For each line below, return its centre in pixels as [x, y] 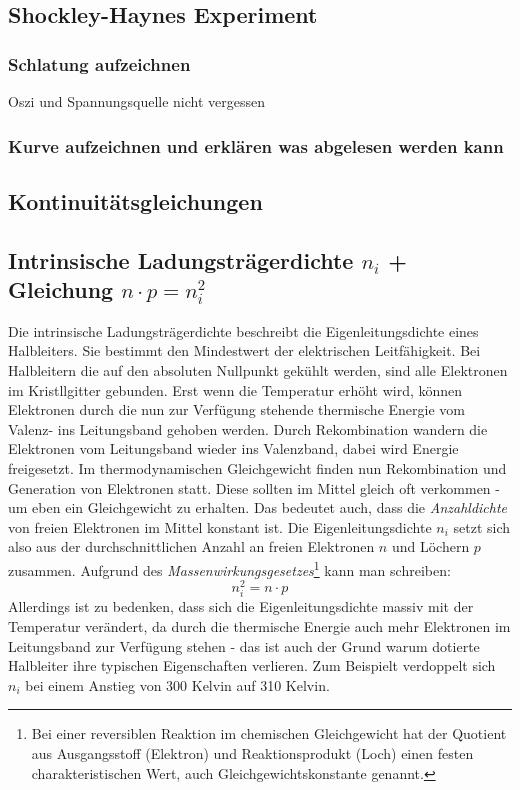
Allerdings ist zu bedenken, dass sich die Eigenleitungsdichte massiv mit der [241, 606]
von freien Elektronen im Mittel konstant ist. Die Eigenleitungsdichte [220, 526]
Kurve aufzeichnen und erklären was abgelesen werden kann [256, 145]
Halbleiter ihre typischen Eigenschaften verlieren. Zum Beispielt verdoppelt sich [252, 665]
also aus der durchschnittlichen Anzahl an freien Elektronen [191, 546]
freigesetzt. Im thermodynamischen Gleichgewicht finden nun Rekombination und [257, 467]
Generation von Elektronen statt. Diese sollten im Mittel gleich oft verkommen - [254, 487]
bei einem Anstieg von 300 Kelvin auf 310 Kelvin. [177, 684]
